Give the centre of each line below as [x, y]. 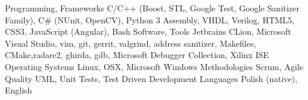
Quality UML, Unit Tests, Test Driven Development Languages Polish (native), [151, 78]
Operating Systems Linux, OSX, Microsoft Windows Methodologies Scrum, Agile [154, 66]
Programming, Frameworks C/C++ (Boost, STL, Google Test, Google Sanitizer [152, 8]
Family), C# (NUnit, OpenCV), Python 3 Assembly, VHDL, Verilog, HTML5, [150, 19]
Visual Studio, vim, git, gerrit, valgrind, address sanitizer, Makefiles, [131, 43]
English [19, 90]
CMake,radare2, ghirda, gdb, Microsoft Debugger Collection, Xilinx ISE [137, 55]
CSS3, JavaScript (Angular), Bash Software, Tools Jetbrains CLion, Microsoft [148, 31]
